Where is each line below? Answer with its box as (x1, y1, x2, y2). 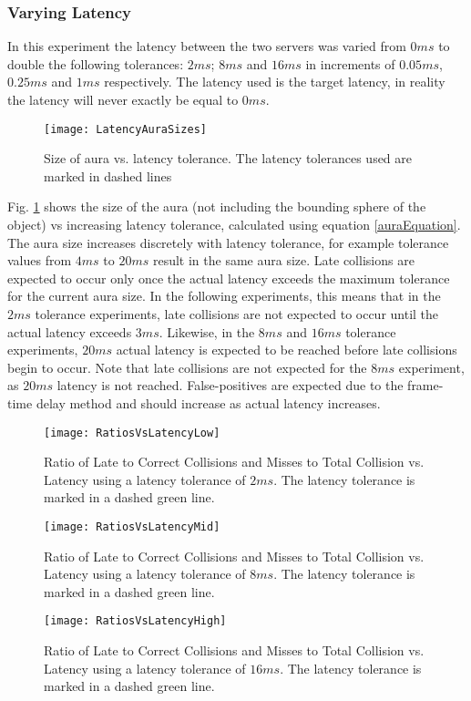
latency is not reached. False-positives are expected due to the (56, 376, 404, 395)
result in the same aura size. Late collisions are (152, 251, 415, 270)
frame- (407, 376, 444, 395)
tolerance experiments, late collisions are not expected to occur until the (35, 304, 439, 323)
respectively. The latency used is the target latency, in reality (104, 72, 445, 91)
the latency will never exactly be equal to (7, 90, 239, 108)
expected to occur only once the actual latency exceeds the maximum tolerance (7, 268, 450, 287)
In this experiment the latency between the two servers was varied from (7, 36, 406, 56)
